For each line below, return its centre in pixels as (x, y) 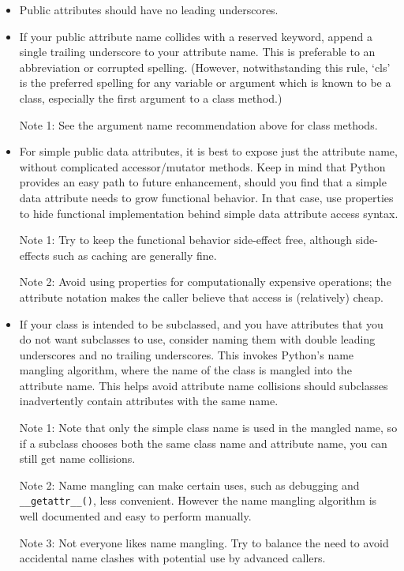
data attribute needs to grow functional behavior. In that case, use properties (206, 197)
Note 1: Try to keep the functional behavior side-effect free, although (186, 240)
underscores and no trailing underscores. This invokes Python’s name (187, 354)
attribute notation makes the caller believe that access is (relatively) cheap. (202, 297)
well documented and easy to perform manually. (135, 516)
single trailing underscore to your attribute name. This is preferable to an (197, 52)
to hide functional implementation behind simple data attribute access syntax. (209, 213)
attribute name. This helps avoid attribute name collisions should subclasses (204, 385)
